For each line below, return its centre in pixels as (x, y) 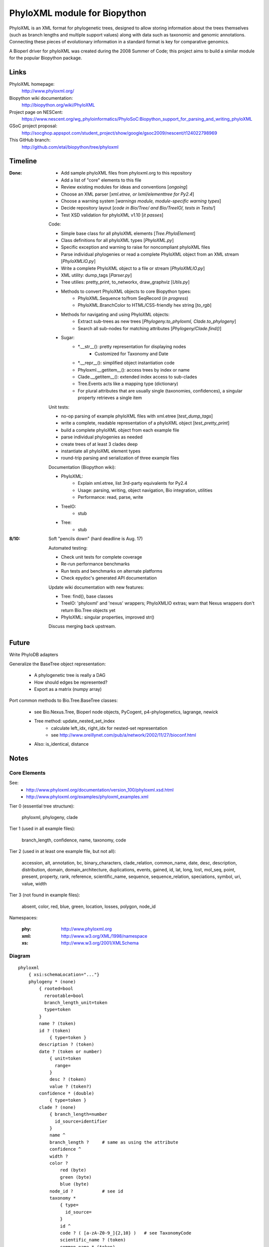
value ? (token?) (71, 1086)
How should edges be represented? (71, 682)
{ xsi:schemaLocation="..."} (64, 975)
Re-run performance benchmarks (95, 564)
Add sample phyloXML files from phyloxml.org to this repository (126, 173)
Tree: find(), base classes (87, 596)
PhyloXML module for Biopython (78, 13)
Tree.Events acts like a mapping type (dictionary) (128, 384)
